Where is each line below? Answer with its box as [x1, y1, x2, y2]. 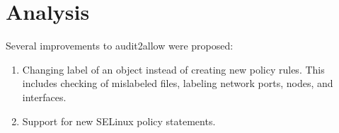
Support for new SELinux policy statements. [22, 113, 216, 128]
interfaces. [22, 89, 67, 104]
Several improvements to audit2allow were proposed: [6, 38, 234, 53]
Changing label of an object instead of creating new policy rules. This [22, 62, 325, 76]
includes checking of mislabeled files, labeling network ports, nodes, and [22, 76, 333, 91]
